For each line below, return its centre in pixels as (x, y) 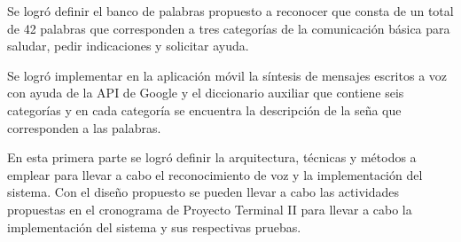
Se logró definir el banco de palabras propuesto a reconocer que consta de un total (230, 11)
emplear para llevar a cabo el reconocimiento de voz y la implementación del (215, 174)
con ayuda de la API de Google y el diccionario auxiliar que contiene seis (206, 93)
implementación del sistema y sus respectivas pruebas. (154, 226)
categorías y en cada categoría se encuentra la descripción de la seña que (204, 109)
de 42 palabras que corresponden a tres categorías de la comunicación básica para (229, 28)
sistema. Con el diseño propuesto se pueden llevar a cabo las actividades (203, 192)
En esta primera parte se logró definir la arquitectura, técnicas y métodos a (212, 157)
